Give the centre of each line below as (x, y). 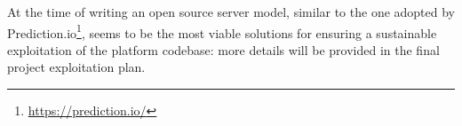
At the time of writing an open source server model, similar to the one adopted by (231, 12)
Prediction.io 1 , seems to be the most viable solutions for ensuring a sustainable (222, 31)
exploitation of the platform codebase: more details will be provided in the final (223, 49)
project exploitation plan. (76, 67)
